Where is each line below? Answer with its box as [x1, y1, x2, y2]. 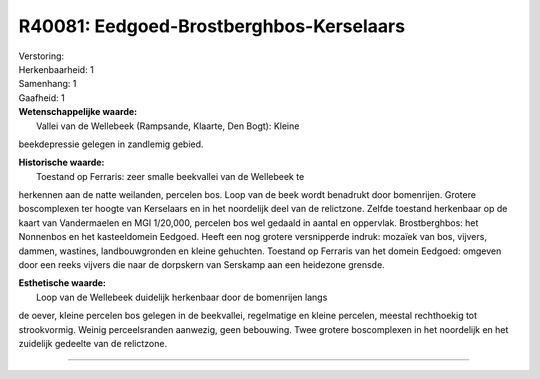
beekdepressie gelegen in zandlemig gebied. [18, 138, 204, 150]
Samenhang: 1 [18, 78, 77, 90]
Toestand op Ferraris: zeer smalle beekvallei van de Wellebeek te [36, 170, 305, 182]
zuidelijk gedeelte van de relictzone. [18, 337, 168, 349]
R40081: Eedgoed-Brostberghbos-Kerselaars [18, 15, 405, 37]
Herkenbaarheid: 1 [18, 63, 94, 75]
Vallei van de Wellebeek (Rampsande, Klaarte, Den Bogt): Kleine [36, 120, 300, 132]
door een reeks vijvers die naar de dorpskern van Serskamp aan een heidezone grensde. [18, 259, 385, 271]
